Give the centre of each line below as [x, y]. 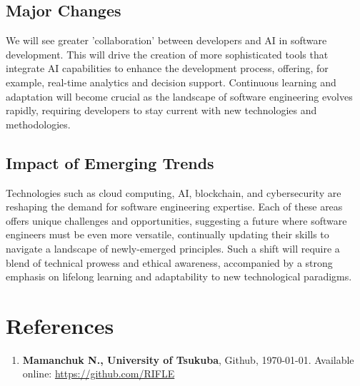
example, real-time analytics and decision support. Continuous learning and [171, 82]
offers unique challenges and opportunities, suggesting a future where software [176, 220]
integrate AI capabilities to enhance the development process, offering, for [167, 68]
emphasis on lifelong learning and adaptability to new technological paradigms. [179, 276]
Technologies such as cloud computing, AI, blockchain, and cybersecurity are [174, 192]
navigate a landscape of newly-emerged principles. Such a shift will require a [173, 248]
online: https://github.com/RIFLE [99, 374]
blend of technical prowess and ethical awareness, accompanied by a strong [169, 262]
